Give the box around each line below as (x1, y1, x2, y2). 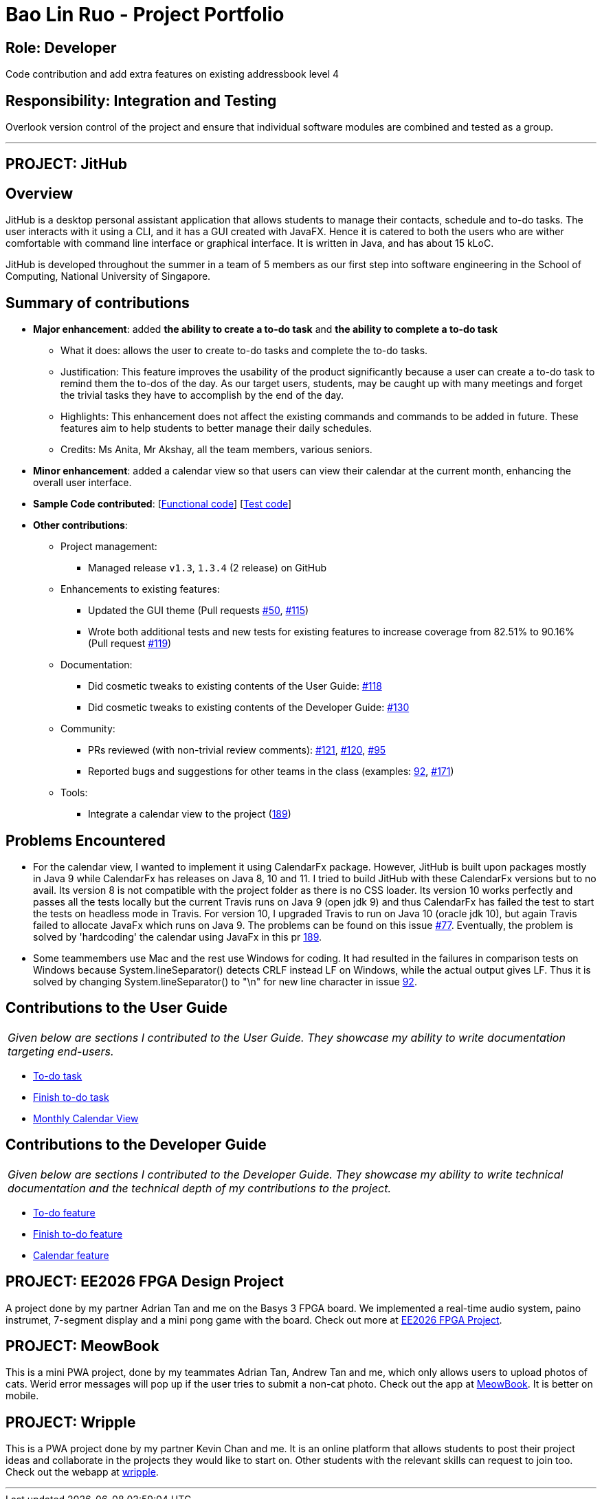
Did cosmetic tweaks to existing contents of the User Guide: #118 (88, 680, 382, 692)
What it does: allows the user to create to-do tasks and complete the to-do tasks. (60, 344, 428, 357)
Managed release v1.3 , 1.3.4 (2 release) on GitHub (88, 562, 326, 574)
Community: (60, 723, 115, 735)
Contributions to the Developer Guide (5, 1136, 267, 1154)
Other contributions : (33, 519, 128, 532)
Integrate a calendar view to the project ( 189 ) (88, 808, 291, 820)
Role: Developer (5, 39, 117, 56)
